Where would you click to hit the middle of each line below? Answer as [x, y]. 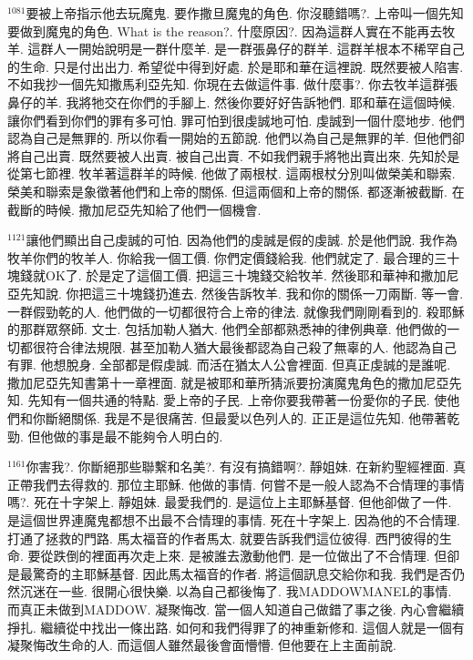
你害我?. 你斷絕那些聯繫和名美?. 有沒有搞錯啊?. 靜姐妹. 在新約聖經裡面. [237, 467]
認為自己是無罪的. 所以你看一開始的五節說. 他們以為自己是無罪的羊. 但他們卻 [236, 138]
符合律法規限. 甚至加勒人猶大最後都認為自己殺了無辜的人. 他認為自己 [251, 346]
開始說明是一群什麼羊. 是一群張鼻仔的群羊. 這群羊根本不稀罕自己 [272, 49]
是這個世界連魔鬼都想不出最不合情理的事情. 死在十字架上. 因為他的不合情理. [234, 520]
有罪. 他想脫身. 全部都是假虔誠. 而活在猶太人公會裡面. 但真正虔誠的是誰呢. [229, 365]
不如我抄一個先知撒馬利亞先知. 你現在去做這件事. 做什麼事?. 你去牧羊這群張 [233, 84]
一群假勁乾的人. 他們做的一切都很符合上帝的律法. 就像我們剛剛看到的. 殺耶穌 [236, 311]
